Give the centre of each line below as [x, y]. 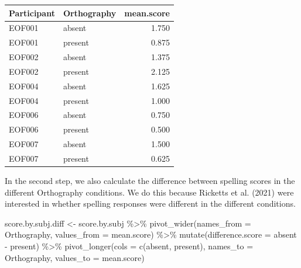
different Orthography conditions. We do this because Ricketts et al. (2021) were [149, 192]
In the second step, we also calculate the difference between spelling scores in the [150, 181]
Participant [32, 13]
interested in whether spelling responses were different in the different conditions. [150, 203]
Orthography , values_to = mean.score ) [75, 257]
